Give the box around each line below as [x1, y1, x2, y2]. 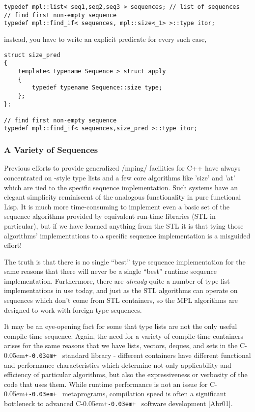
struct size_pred [4, 51, 60, 59]
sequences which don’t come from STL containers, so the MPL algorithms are [4, 295, 238, 305]
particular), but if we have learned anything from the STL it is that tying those [4, 220, 244, 231]
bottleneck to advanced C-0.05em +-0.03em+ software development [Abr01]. [4, 398, 233, 409]
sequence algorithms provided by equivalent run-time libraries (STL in [4, 211, 216, 221]
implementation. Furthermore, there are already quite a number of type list [4, 275, 230, 286]
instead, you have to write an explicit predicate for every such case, [4, 33, 207, 44]
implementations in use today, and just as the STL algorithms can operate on [4, 285, 238, 295]
